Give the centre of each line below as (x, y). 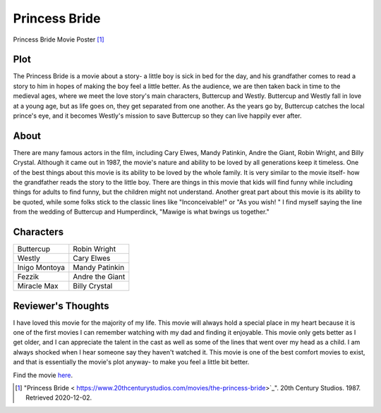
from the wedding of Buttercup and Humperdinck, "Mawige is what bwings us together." (141, 212)
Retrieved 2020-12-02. (59, 397)
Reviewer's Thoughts (61, 306)
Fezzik (28, 277)
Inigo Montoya (41, 268)
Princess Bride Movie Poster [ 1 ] (59, 39)
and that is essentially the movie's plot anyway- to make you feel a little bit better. (131, 362)
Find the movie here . (43, 375)
